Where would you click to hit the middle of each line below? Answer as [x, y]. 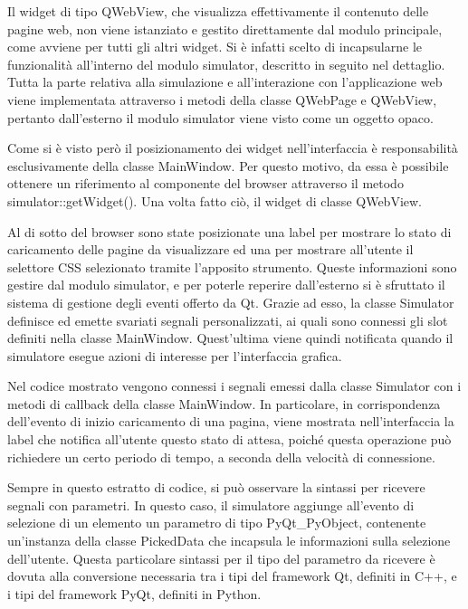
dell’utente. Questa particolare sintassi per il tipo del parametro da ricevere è [221, 558]
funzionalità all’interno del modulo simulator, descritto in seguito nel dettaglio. [226, 64]
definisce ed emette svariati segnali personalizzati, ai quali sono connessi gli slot [228, 320]
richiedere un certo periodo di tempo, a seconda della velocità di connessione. [221, 457]
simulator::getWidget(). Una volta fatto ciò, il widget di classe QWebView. [215, 200]
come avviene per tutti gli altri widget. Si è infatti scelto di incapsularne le [215, 47]
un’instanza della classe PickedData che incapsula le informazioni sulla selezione [229, 541]
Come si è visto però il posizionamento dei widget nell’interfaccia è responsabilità [233, 148]
